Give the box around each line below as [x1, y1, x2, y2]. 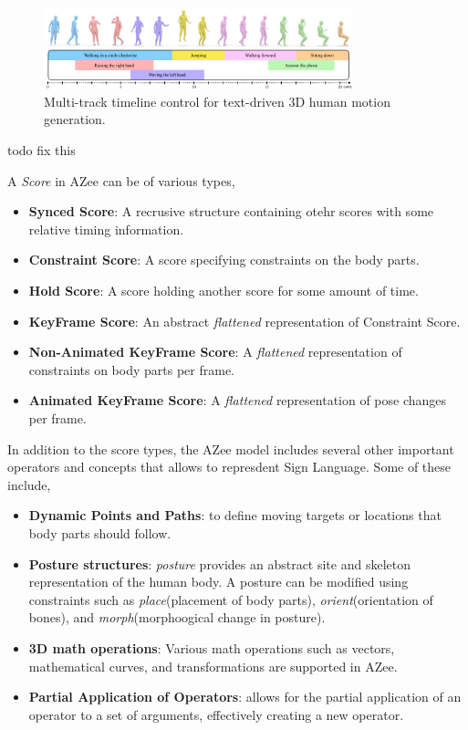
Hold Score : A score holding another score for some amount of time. [28, 281, 419, 300]
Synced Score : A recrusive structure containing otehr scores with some [28, 202, 434, 221]
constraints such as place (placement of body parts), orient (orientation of [28, 589, 433, 609]
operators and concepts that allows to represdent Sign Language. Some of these [7, 457, 452, 476]
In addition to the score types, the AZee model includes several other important [7, 439, 454, 458]
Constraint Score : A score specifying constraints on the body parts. [28, 250, 420, 269]
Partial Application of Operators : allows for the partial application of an [28, 687, 462, 706]
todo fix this [7, 141, 76, 160]
